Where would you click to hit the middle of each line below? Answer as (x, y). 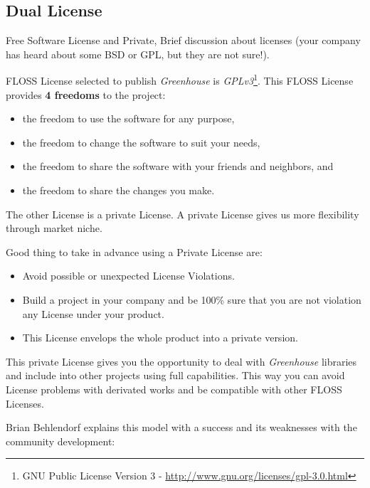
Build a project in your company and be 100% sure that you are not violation (192, 299)
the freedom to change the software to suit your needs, (141, 142)
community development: (60, 441)
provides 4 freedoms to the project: (86, 94)
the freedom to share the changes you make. (118, 190)
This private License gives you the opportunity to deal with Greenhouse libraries (181, 361)
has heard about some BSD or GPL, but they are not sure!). (138, 54)
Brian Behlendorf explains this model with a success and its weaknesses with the (181, 427)
